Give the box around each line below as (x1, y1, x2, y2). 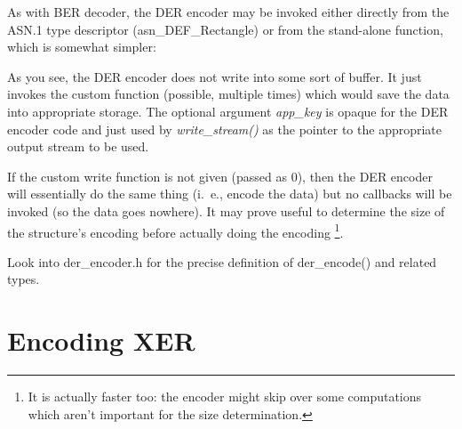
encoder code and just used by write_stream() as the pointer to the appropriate (7, 119, 442, 138)
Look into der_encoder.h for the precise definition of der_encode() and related (7, 252, 437, 271)
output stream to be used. (7, 137, 149, 156)
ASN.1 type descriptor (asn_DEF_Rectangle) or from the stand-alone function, (7, 20, 443, 38)
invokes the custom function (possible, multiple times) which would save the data (7, 85, 450, 103)
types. (7, 270, 40, 288)
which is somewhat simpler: (7, 37, 156, 56)
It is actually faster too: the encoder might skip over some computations (28, 387, 422, 406)
